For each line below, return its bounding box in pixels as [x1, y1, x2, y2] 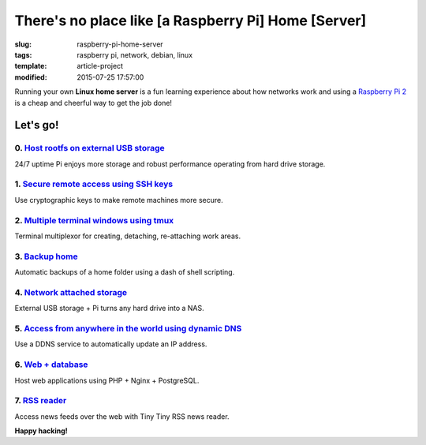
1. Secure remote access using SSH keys [14, 178, 174, 189]
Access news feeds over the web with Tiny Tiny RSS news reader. [14, 411, 230, 421]
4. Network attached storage [14, 286, 128, 297]
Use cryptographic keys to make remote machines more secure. [14, 195, 224, 204]
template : [14, 62, 47, 71]
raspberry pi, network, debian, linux [77, 50, 193, 59]
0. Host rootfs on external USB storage [14, 143, 165, 154]
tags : [14, 50, 32, 59]
